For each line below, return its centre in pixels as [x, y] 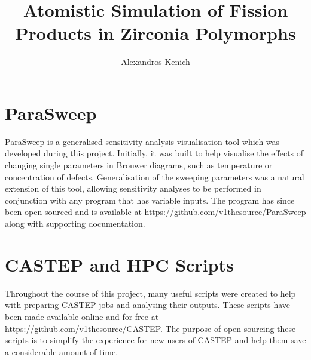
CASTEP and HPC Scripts [119, 264]
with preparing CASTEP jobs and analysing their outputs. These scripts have [148, 305]
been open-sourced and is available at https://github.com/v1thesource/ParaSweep [155, 212]
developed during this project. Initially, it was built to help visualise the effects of [154, 153]
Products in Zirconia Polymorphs [155, 33]
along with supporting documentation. [75, 223]
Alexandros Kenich [155, 62]
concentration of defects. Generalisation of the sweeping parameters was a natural [155, 176]
